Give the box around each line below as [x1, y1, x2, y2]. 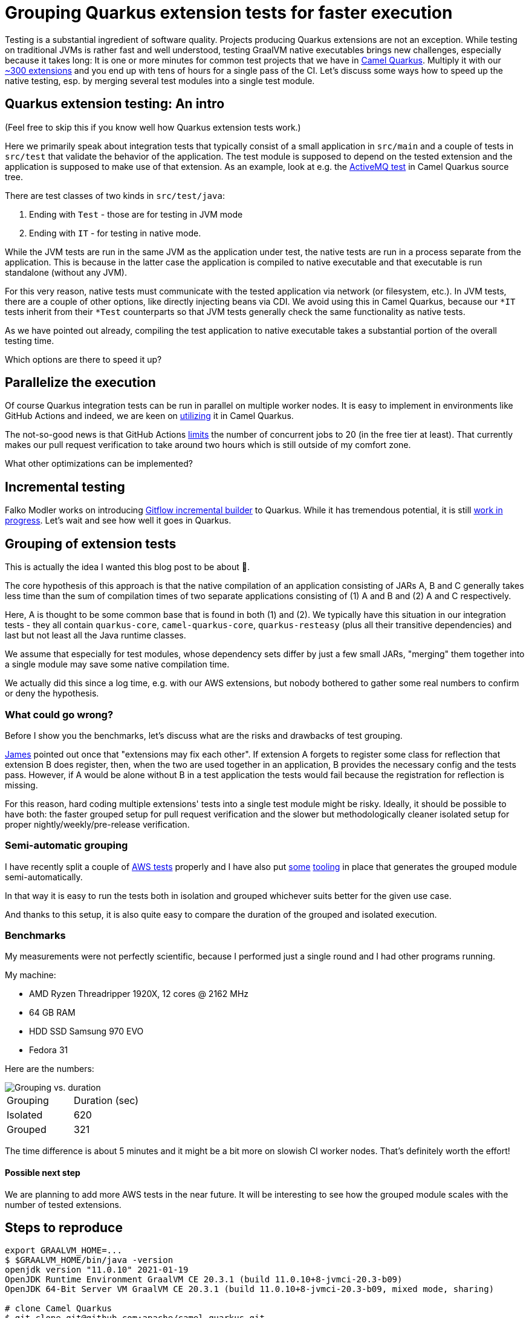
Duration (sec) [74, 1094, 139, 1107]
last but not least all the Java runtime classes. [5, 630, 186, 641]
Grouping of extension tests [5, 536, 177, 551]
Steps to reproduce [5, 1220, 123, 1236]
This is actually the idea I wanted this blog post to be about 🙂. [5, 562, 250, 573]
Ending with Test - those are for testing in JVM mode [29, 209, 243, 219]
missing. [5, 779, 38, 790]
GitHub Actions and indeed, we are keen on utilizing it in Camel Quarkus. [5, 411, 294, 421]
